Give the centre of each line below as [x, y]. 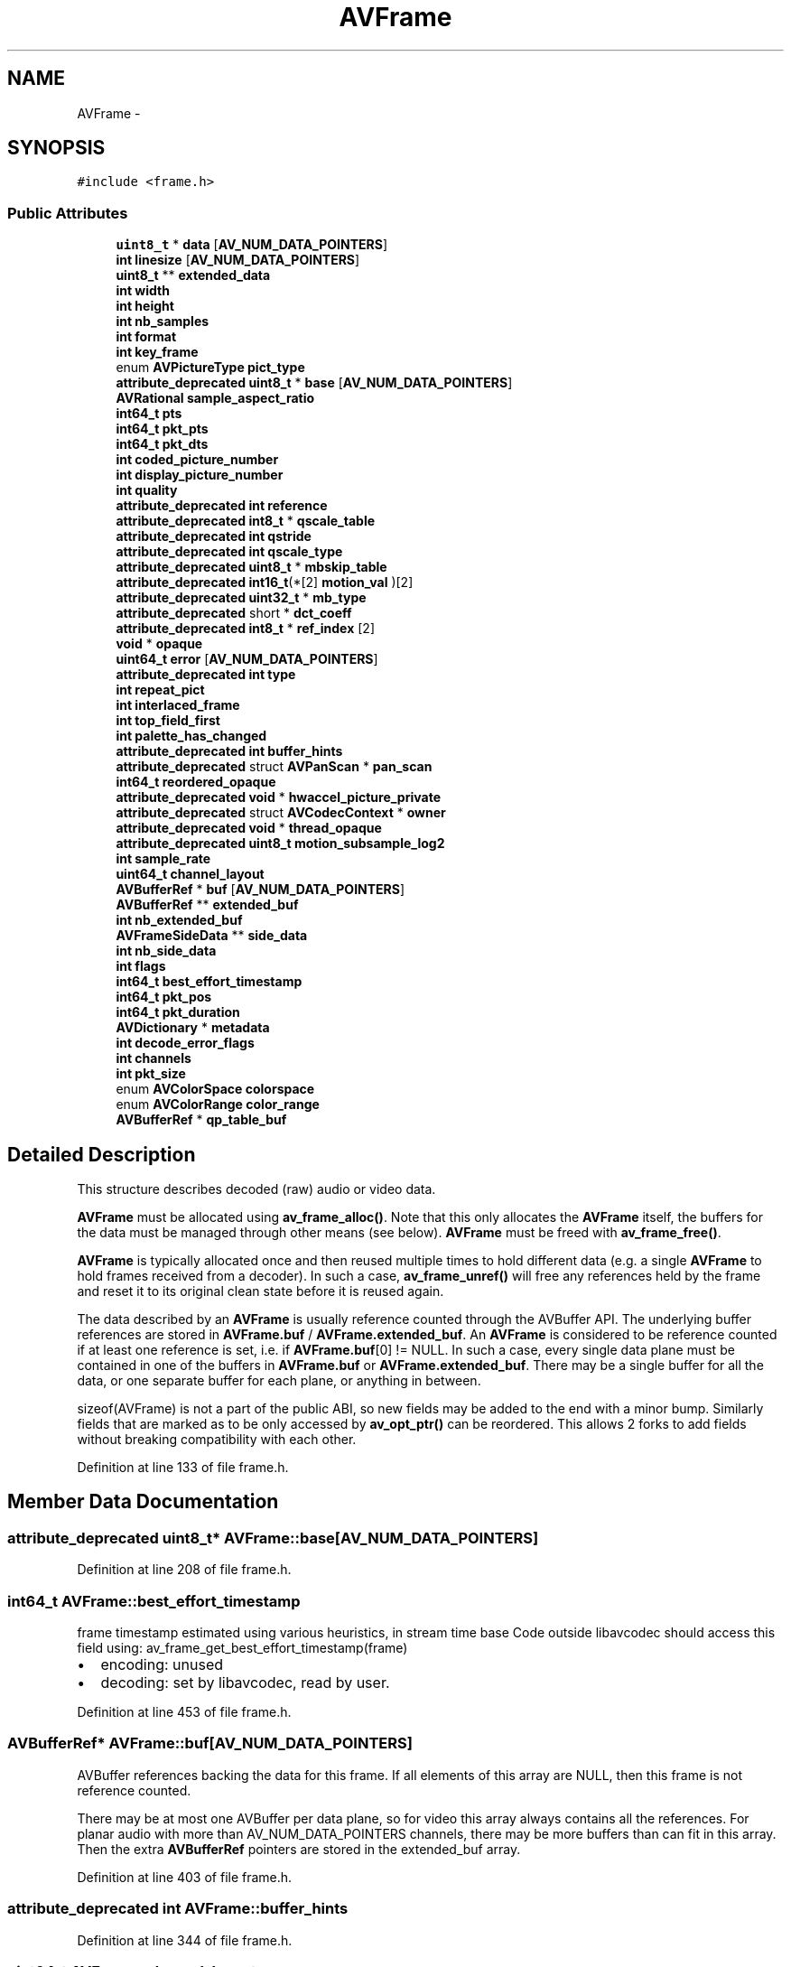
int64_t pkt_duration [178, 1012]
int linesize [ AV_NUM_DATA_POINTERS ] [238, 260]
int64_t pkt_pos [164, 997]
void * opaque [159, 644]
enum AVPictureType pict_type [210, 368]
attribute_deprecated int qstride [214, 536]
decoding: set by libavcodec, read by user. [245, 1683]
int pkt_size [151, 1074]
